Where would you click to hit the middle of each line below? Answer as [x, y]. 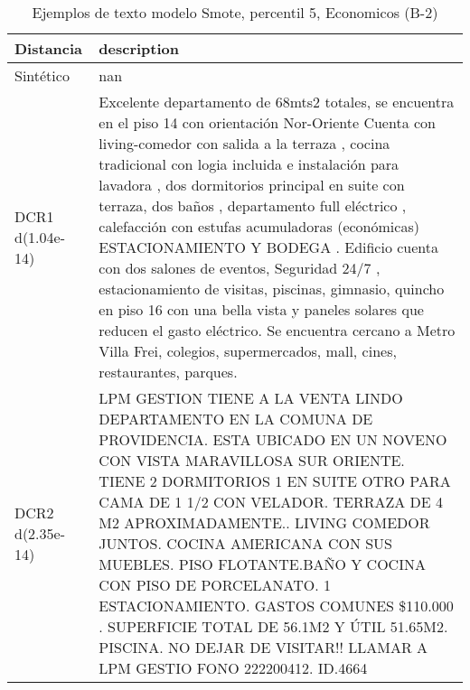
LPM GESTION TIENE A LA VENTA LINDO [251, 398]
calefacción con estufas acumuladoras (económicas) [259, 226]
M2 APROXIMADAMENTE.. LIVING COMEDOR [264, 522]
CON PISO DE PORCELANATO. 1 [215, 585]
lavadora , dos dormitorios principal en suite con [252, 185]
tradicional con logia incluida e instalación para [249, 164]
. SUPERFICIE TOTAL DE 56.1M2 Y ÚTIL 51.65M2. [273, 626]
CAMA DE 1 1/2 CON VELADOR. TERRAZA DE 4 [271, 502]
